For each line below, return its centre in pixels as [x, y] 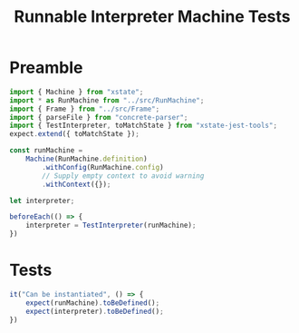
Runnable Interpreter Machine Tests [152, 17]
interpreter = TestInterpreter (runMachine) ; [111, 225]
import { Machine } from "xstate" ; [77, 92]
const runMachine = [46, 151]
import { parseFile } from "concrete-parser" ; [99, 117]
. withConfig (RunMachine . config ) [103, 167]
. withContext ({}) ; [77, 184]
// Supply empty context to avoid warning [123, 176]
